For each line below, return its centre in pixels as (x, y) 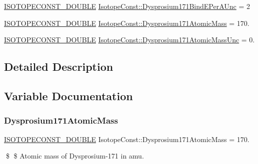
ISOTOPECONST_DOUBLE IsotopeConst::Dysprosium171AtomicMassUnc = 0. (129, 40)
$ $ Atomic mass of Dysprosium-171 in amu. (75, 156)
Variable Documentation (68, 95)
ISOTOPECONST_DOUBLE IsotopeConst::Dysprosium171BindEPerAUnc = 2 (127, 6)
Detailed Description (59, 67)
